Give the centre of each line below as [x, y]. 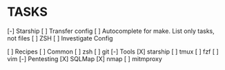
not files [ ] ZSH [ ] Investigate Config [60, 38]
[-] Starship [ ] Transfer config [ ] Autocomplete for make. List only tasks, [111, 31]
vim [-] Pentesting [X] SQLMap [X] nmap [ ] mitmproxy [85, 58]
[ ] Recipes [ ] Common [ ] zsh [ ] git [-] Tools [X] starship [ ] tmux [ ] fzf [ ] [113, 51]
